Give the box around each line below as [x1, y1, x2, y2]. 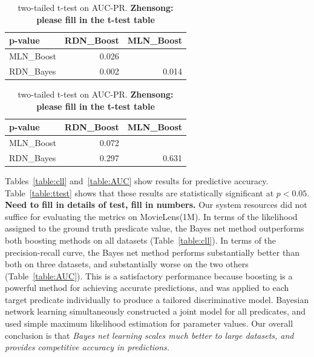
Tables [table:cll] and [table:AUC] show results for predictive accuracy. [5, 174, 269, 187]
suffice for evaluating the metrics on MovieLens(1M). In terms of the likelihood [5, 210, 298, 222]
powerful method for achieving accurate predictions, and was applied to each [5, 281, 289, 294]
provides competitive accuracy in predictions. [5, 341, 170, 353]
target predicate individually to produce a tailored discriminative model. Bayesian [5, 293, 309, 305]
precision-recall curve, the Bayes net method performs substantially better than [5, 245, 299, 258]
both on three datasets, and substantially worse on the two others [5, 258, 249, 270]
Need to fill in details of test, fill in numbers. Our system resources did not [5, 198, 307, 211]
